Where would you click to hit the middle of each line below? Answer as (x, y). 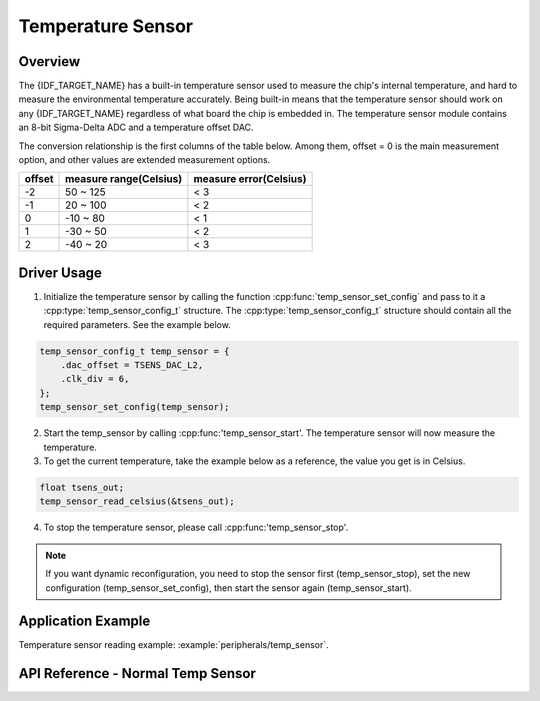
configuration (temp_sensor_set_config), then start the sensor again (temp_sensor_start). (228, 587)
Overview (49, 61)
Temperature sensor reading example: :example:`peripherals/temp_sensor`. (173, 645)
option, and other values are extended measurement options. (144, 160)
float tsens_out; (82, 487)
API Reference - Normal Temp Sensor (137, 673)
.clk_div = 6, (95, 379)
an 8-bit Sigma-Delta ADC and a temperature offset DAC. (136, 127)
